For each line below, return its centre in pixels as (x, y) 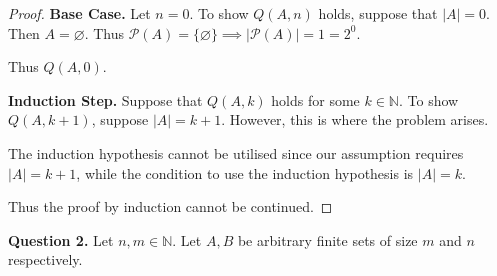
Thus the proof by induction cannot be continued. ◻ (170, 206)
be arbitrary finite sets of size (327, 239)
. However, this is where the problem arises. (355, 119)
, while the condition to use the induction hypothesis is (245, 172)
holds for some (315, 99)
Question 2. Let (61, 239)
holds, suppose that (378, 13)
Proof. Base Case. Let (79, 13)
